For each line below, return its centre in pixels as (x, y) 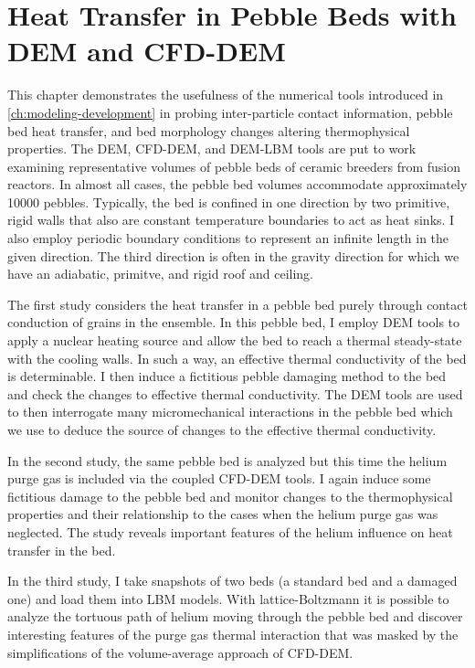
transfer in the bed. (62, 550)
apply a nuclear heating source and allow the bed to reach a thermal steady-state (235, 340)
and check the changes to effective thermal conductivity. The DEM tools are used (235, 393)
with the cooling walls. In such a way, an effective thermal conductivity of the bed (237, 358)
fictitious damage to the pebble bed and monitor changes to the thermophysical (230, 496)
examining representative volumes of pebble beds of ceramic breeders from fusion (234, 166)
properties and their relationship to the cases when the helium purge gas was (223, 514)
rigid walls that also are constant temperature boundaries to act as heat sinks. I (231, 220)
